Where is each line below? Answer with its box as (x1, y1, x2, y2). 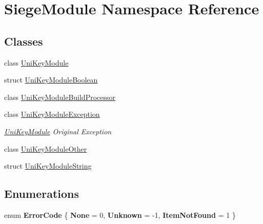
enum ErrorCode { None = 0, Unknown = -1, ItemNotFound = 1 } (4, 209, 236, 220)
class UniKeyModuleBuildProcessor (4, 91, 116, 102)
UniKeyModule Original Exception (4, 126, 112, 136)
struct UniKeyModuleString (4, 160, 92, 171)
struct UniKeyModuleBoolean (4, 74, 98, 85)
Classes (4, 33, 43, 49)
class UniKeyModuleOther (4, 143, 87, 154)
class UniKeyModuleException (4, 109, 100, 119)
